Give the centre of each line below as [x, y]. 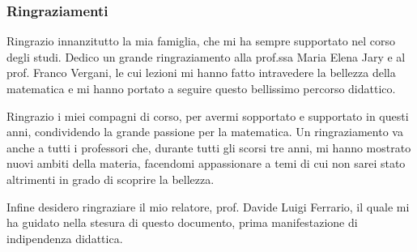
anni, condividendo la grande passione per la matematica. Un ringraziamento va [205, 132]
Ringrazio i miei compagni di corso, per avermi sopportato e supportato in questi [208, 115]
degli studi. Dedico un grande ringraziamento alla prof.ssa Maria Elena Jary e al [206, 56]
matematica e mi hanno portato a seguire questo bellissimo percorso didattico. [201, 88]
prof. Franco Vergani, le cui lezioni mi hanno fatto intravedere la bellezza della [201, 73]
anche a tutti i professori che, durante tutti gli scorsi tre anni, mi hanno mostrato [209, 147]
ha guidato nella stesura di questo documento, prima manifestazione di [182, 222]
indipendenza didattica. [65, 238]
